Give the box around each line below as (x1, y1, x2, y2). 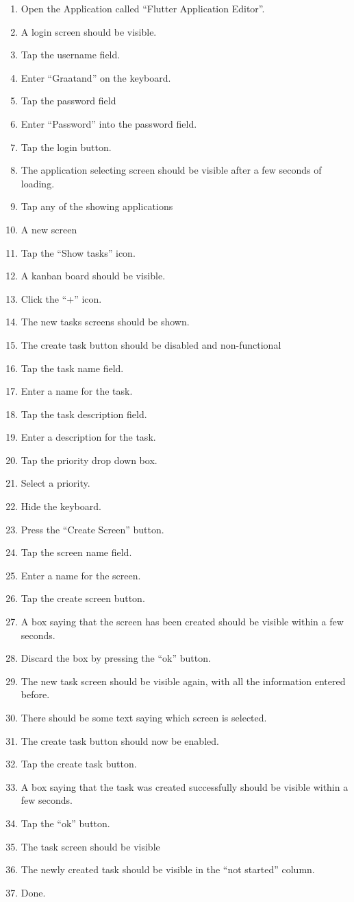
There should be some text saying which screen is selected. (21, 710, 267, 724)
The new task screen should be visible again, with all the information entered (21, 673, 346, 688)
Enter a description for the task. (21, 430, 156, 444)
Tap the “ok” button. (21, 816, 110, 830)
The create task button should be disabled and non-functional (21, 337, 281, 351)
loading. (21, 176, 55, 190)
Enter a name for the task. (21, 384, 133, 398)
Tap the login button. (21, 139, 112, 154)
